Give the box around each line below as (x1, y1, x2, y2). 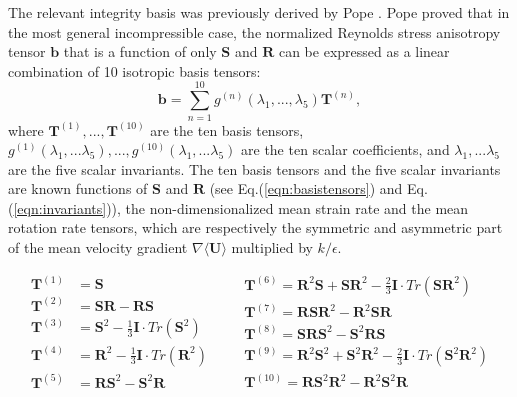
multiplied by (231, 237, 313, 258)
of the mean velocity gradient (8, 237, 188, 258)
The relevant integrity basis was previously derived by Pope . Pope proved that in (8, 2, 510, 22)
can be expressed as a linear (278, 41, 450, 62)
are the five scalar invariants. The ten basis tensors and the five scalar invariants (8, 158, 501, 179)
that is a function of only (63, 41, 217, 62)
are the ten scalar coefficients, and (241, 139, 450, 160)
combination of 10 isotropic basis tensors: (8, 60, 261, 81)
